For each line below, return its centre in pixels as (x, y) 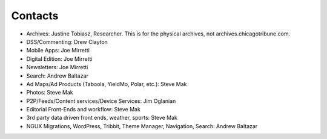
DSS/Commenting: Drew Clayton (67, 42)
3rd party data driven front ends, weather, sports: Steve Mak (102, 118)
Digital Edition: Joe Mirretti (60, 59)
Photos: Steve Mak (50, 93)
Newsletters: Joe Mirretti (57, 67)
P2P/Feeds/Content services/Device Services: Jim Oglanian (101, 101)
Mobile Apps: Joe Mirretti (58, 51)
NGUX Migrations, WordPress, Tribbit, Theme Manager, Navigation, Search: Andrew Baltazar (142, 126)
